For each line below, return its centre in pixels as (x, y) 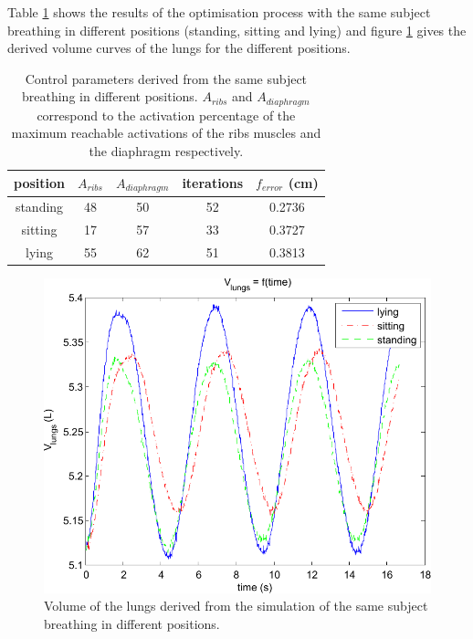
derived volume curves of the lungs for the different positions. (179, 48)
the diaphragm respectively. (166, 151)
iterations (213, 183)
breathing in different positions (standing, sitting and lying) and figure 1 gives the (237, 30)
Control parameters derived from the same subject (166, 78)
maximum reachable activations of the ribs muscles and (166, 133)
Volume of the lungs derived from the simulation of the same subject (236, 606)
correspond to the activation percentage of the (166, 115)
